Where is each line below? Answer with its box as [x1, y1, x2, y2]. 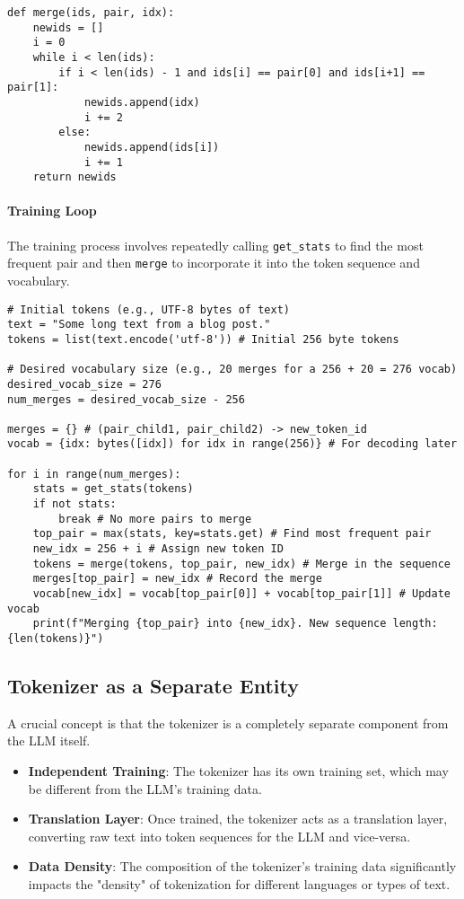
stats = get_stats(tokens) [32, 482, 194, 496]
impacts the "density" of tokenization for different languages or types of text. [28, 875, 451, 894]
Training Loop [7, 201, 97, 220]
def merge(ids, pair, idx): [7, 6, 175, 19]
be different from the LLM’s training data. [28, 779, 262, 798]
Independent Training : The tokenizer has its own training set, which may [28, 762, 449, 780]
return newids [32, 171, 117, 184]
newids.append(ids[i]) [83, 140, 220, 154]
